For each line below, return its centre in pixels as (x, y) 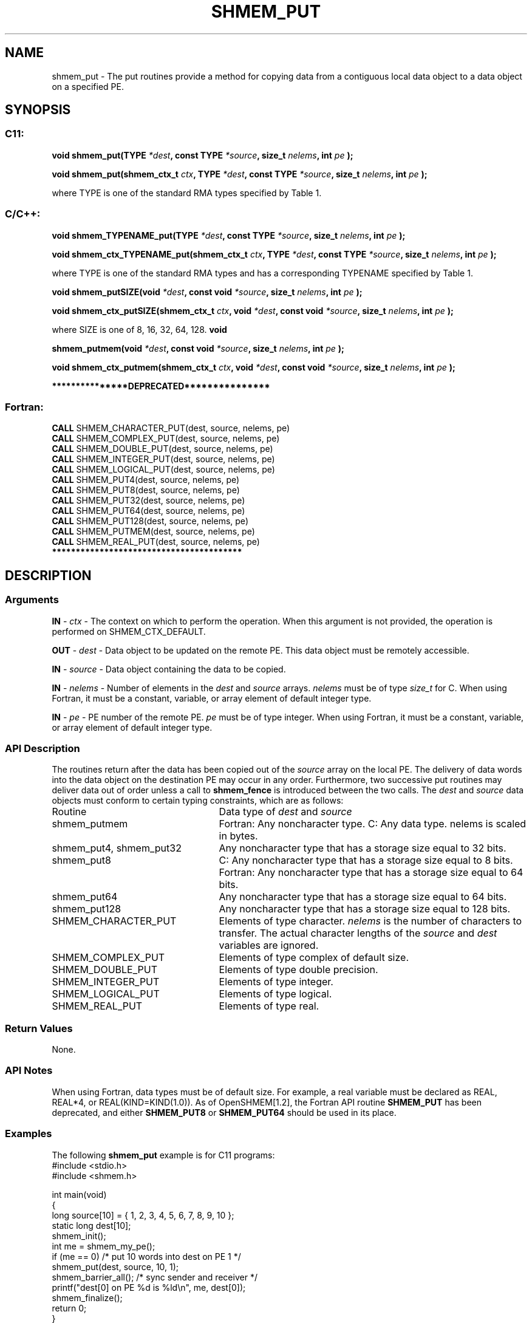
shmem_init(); (79, 1236)
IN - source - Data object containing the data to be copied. (169, 669)
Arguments (32, 600)
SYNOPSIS (38, 110)
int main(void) (79, 1194)
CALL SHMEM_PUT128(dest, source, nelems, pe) (150, 521)
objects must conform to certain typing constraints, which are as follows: (198, 801)
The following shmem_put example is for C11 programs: (163, 1155)
